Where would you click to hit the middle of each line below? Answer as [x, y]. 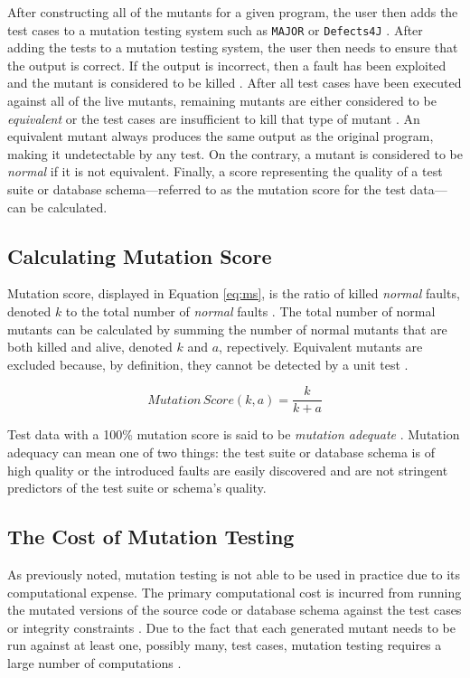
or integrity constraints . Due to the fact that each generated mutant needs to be [232, 627]
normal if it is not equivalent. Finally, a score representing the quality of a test [225, 171]
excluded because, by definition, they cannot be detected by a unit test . [208, 364]
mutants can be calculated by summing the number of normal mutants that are [227, 329]
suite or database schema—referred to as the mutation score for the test [207, 189]
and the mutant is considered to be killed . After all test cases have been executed [235, 83]
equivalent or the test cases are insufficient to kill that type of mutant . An [214, 118]
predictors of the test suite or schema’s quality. [137, 488]
